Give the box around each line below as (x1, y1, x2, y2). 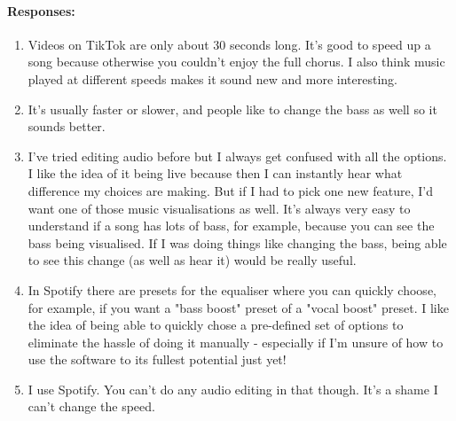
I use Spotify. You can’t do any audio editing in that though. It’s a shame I (28, 379, 438, 398)
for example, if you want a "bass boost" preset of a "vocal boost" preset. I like (28, 298, 449, 316)
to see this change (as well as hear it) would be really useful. (28, 251, 357, 269)
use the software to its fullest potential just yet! (28, 350, 287, 369)
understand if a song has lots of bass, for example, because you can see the (28, 216, 435, 235)
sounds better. (28, 117, 106, 136)
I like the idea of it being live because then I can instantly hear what (28, 164, 403, 183)
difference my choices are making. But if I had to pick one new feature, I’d (28, 181, 433, 199)
